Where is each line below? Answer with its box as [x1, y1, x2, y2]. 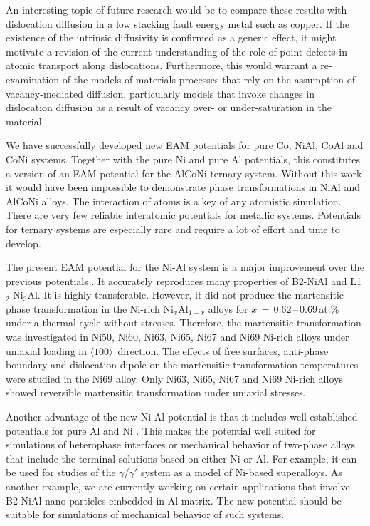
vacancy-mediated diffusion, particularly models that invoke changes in [6, 86, 314, 100]
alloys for [208, 301, 248, 316]
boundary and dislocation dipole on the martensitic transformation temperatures [6, 357, 359, 372]
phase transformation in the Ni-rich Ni [6, 301, 174, 316]
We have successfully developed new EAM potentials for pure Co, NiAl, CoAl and [6, 138, 364, 153]
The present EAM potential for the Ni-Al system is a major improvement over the [6, 259, 364, 274]
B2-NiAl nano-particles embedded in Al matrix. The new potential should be [6, 493, 342, 507]
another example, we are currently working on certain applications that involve [6, 479, 350, 493]
